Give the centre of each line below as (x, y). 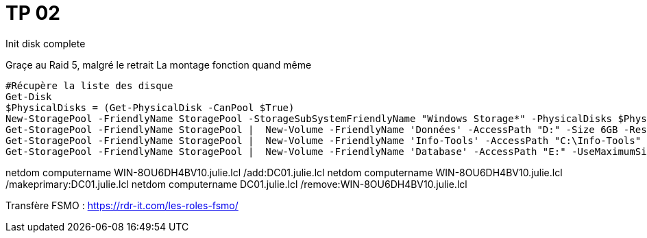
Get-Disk (29, 96)
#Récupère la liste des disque (89, 85)
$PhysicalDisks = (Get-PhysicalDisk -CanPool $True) (150, 107)
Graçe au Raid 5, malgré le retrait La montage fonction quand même (159, 64)
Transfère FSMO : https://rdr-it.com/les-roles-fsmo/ (122, 205)
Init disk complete (46, 43)
